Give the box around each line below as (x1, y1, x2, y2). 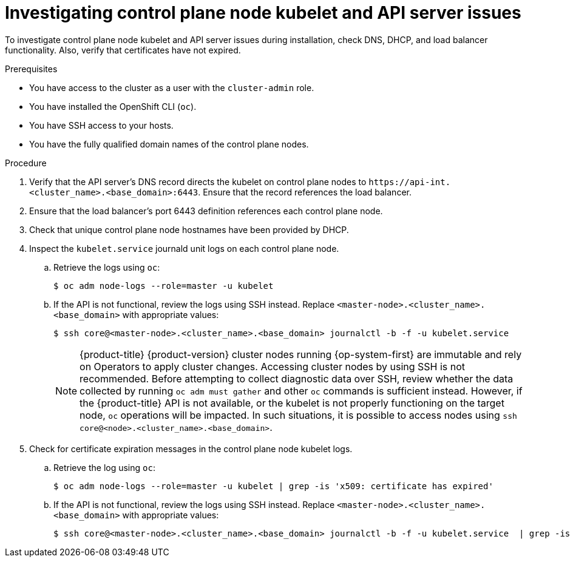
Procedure (5, 157, 47, 168)
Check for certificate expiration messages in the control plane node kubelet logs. (29, 443, 353, 454)
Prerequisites (5, 63, 58, 74)
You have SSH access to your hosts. (29, 120, 174, 130)
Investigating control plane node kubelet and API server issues (5, 2, 521, 23)
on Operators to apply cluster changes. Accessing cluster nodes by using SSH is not (80, 360, 466, 373)
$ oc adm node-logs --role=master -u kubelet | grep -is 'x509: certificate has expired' (53, 481, 493, 491)
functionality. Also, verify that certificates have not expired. (5, 44, 241, 55)
